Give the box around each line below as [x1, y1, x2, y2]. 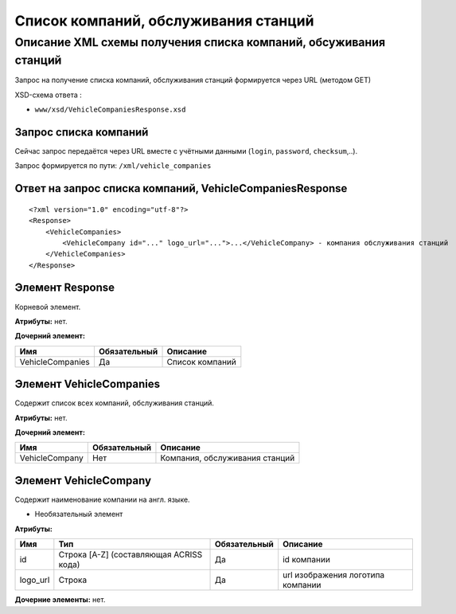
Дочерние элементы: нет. [14, 595, 106, 604]
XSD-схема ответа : [14, 90, 83, 100]
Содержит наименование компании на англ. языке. [14, 495, 190, 504]
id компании [283, 554, 330, 565]
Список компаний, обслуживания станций [14, 12, 314, 29]
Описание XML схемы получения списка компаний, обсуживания [14, 35, 386, 49]
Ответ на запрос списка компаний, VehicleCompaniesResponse [14, 182, 348, 195]
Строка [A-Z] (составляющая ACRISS [58, 549, 203, 561]
